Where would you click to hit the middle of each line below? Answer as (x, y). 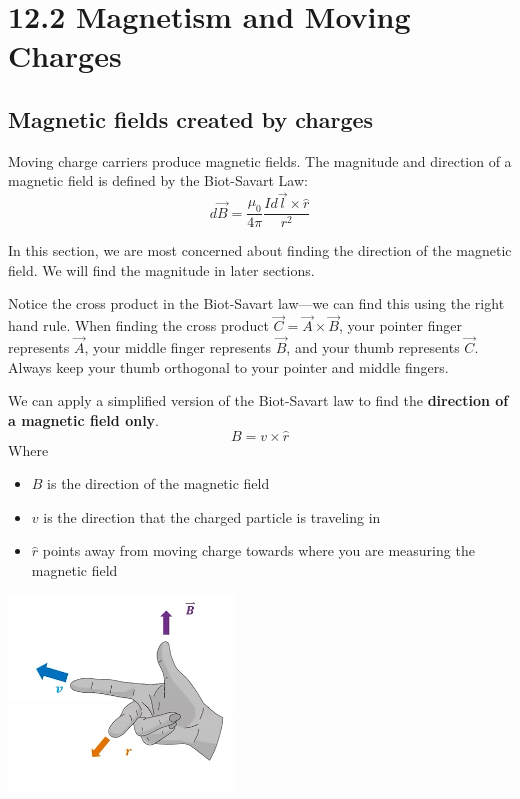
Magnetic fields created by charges (191, 118)
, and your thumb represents (373, 347)
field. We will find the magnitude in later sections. (161, 269)
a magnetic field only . (84, 419)
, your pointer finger (400, 325)
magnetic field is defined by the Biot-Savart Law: (158, 180)
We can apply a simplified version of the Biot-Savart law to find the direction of (258, 400)
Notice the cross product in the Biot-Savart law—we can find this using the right (256, 303)
